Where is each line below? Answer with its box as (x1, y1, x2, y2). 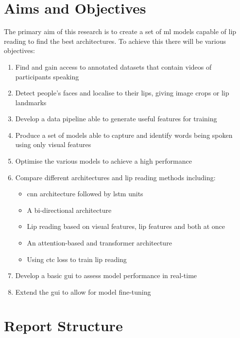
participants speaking (15, 71, 79, 81)
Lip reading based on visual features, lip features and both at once (27, 221, 225, 231)
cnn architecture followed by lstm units (27, 188, 143, 199)
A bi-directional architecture (27, 205, 112, 215)
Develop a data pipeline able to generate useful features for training (15, 113, 217, 124)
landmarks (15, 97, 47, 107)
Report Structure (4, 315, 123, 335)
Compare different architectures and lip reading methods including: (15, 172, 216, 182)
